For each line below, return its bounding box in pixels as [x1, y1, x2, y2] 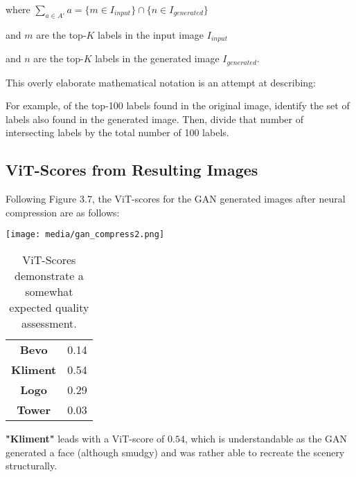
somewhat [25, 283, 73, 300]
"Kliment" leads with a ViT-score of [6, 431, 165, 446]
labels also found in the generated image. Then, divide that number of [6, 111, 303, 126]
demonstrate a [15, 268, 84, 284]
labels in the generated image [95, 51, 220, 66]
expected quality [9, 299, 89, 316]
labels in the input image [98, 27, 204, 41]
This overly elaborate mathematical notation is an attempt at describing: [6, 75, 316, 89]
